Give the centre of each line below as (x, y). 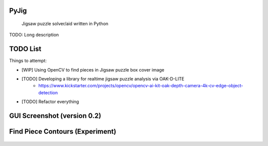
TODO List (25, 49)
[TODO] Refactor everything (50, 102)
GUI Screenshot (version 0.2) (55, 116)
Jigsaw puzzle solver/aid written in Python (65, 24)
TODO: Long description (34, 35)
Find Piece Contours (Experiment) (63, 131)
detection (48, 92)
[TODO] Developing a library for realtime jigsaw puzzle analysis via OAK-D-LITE (103, 79)
